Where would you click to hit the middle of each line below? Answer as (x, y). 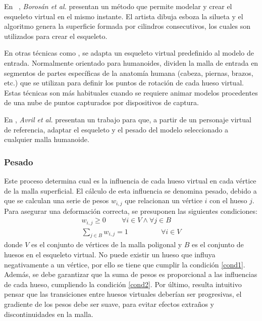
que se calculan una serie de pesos (57, 200)
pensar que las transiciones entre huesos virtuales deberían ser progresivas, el (123, 294)
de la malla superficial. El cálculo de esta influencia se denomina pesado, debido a (130, 190)
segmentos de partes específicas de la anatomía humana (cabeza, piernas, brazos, (129, 73)
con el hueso (228, 200)
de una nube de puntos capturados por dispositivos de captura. (101, 102)
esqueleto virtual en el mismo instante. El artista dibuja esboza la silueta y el (124, 16)
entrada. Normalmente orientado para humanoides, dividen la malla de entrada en (131, 62)
